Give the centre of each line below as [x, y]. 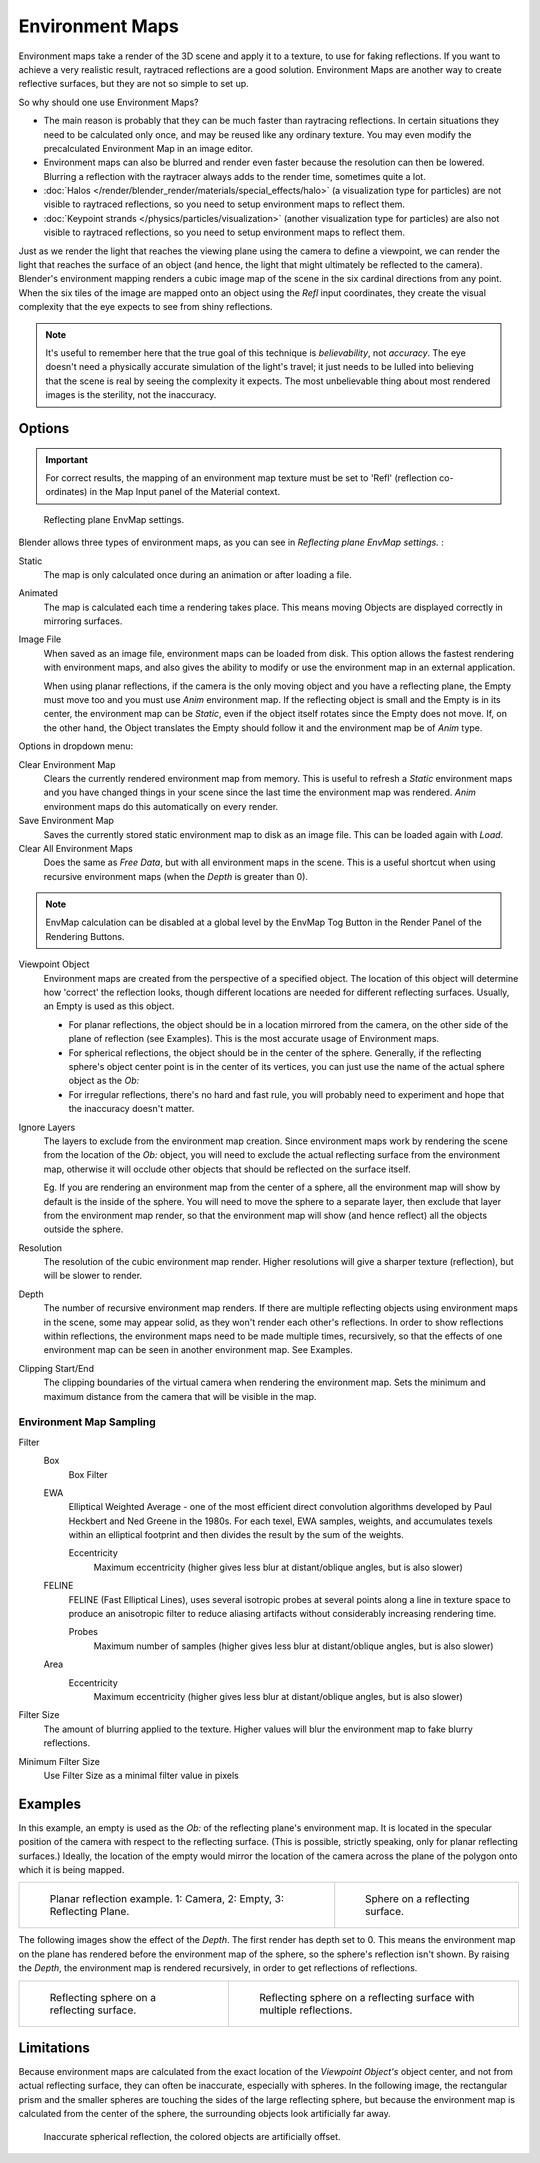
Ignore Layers [47, 1127]
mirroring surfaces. [83, 621]
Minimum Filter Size [59, 1761]
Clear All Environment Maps [76, 848]
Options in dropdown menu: [76, 746]
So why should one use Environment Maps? [108, 102]
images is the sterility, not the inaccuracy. [131, 395]
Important [67, 459]
